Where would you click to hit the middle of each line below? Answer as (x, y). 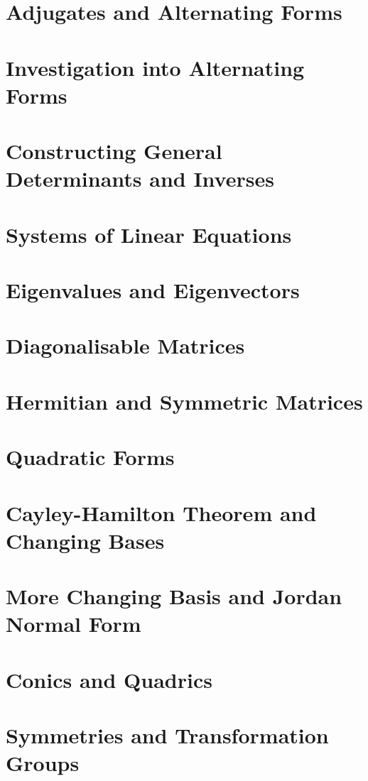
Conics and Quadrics (109, 679)
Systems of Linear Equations (149, 234)
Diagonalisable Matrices (125, 345)
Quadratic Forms (90, 457)
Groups (43, 763)
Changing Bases (85, 540)
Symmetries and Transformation (167, 735)
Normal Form (74, 624)
